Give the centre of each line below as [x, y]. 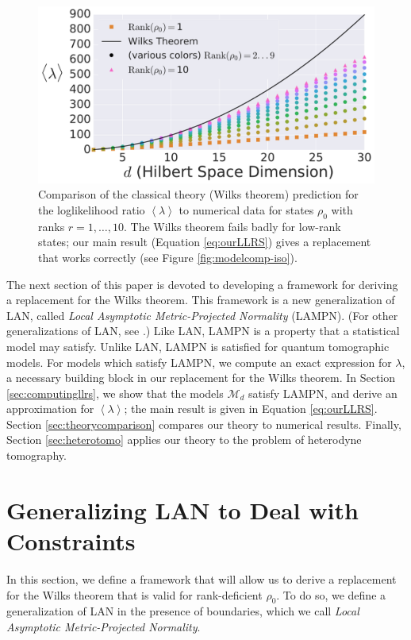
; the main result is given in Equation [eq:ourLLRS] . [251, 409]
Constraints [71, 541]
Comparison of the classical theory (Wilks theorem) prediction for [198, 194]
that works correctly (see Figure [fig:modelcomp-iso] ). [168, 257]
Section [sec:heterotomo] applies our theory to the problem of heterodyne [184, 440]
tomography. [36, 455]
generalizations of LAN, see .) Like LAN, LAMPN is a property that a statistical [203, 331]
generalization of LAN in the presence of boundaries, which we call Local [183, 611]
